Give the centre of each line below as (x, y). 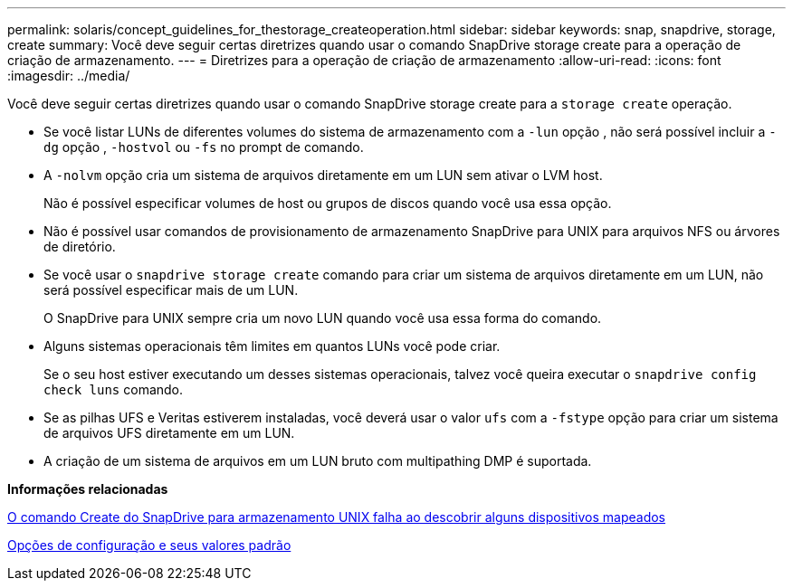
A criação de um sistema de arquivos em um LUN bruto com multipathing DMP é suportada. (318, 461)
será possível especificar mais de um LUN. (171, 290)
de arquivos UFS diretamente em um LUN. (169, 433)
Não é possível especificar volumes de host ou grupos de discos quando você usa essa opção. (328, 203)
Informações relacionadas (88, 489)
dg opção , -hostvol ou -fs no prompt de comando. (204, 147)
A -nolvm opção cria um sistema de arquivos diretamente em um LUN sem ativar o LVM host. (323, 175)
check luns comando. (114, 389)
